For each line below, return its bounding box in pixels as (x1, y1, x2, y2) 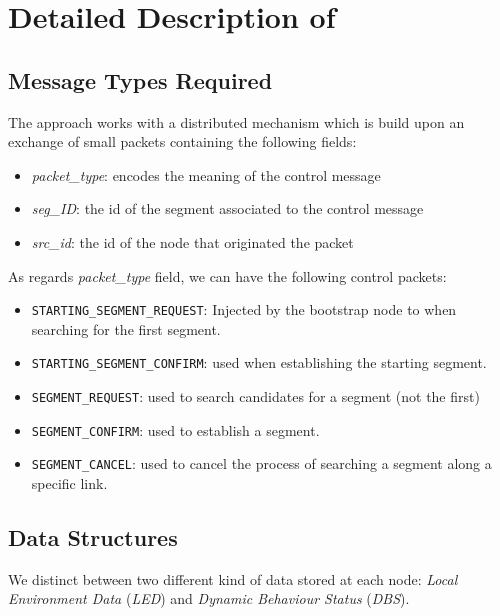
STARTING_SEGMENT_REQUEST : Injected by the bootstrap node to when (31, 299, 457, 320)
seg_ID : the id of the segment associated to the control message (31, 198, 424, 219)
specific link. (31, 473, 108, 494)
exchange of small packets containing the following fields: (8, 131, 357, 152)
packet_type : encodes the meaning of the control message (31, 164, 381, 185)
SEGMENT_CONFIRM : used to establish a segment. (31, 419, 320, 440)
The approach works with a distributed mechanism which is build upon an (8, 111, 465, 132)
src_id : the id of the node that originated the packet (31, 231, 354, 252)
